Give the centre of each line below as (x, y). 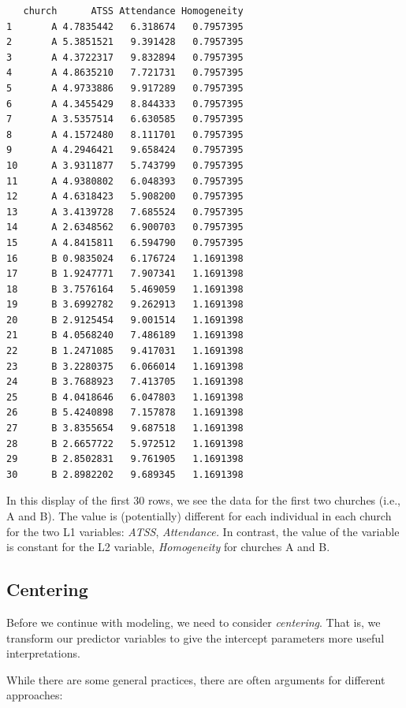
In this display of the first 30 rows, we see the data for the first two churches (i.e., (204, 500)
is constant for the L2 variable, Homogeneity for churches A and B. (168, 547)
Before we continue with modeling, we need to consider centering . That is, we (194, 622)
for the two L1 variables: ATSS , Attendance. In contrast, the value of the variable (203, 531)
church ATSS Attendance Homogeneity (133, 11)
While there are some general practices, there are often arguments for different (196, 679)
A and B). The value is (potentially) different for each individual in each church (199, 516)
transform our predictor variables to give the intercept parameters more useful (196, 637)
